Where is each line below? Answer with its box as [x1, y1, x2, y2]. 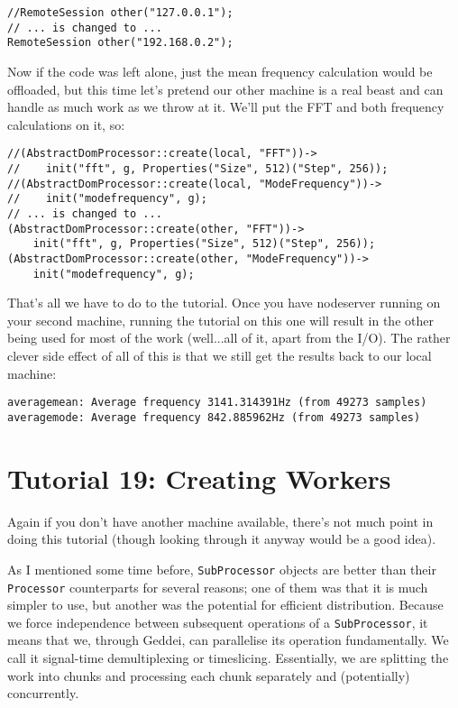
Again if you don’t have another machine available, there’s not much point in [7, 511, 434, 530]
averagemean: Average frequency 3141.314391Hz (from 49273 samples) [7, 396, 427, 409]
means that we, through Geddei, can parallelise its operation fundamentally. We [7, 630, 449, 649]
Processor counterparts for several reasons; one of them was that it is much [7, 577, 428, 596]
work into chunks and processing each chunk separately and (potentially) [7, 666, 410, 685]
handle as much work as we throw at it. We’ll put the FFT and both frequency [7, 97, 444, 116]
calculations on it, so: [7, 115, 125, 133]
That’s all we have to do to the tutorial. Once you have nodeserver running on [7, 293, 441, 312]
